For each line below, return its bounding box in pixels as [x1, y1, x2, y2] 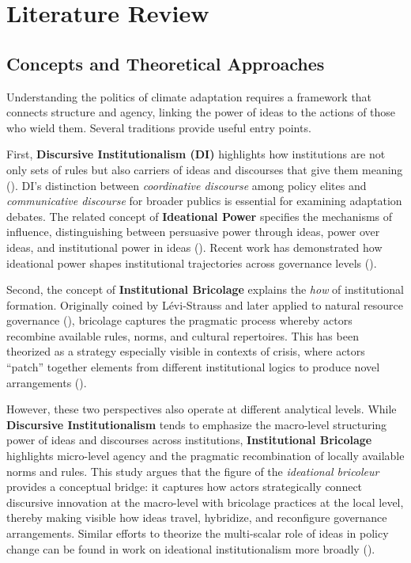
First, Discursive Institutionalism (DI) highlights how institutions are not [6, 146, 386, 162]
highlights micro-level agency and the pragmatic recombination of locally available [6, 447, 405, 464]
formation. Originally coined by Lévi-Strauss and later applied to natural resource [6, 296, 404, 313]
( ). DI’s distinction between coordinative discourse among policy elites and [6, 177, 367, 193]
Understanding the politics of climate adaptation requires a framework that [6, 88, 372, 105]
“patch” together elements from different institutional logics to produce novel [6, 359, 380, 375]
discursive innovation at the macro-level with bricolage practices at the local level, [6, 493, 404, 510]
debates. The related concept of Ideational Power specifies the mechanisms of [6, 207, 393, 224]
